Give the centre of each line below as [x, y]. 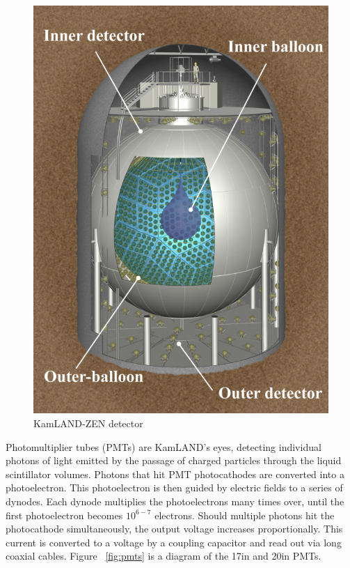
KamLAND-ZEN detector [88, 423]
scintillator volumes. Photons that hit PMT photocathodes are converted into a [175, 474]
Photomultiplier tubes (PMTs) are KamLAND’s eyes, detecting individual [164, 446]
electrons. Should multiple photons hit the [245, 515]
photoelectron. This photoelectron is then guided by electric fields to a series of [174, 488]
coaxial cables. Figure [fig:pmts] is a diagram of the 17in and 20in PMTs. [164, 556]
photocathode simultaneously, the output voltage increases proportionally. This [174, 529]
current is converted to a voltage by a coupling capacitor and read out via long [174, 542]
